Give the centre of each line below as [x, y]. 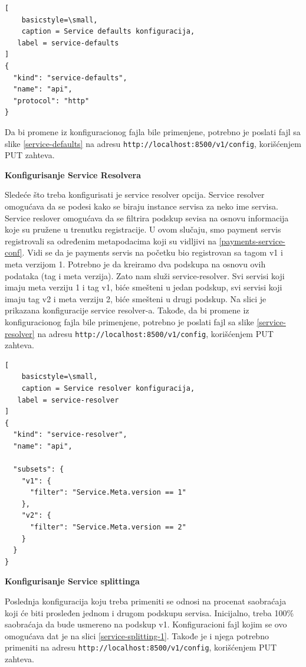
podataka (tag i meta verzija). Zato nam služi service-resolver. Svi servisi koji [145, 275]
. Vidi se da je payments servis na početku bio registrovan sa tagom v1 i [152, 252]
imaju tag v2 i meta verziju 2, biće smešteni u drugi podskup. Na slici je [136, 298]
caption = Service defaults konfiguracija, [108, 32]
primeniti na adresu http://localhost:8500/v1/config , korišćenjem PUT [141, 647]
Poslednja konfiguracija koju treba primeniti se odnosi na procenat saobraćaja [146, 601]
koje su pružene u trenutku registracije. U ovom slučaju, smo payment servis [143, 229]
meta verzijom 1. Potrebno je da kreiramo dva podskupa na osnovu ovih [135, 264]
